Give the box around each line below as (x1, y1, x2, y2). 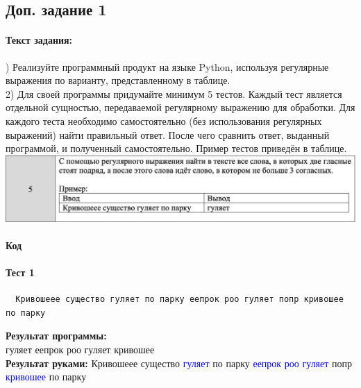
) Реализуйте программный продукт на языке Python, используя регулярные (6, 59, 329, 74)
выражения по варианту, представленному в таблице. (6, 73, 230, 87)
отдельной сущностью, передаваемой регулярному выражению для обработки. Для (6, 100, 355, 115)
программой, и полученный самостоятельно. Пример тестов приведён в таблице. (6, 141, 347, 155)
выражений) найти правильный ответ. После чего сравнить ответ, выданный (6, 127, 330, 142)
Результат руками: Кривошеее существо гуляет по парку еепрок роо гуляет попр (6, 355, 353, 370)
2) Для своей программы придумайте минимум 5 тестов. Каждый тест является (6, 86, 342, 101)
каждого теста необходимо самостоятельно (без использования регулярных (6, 113, 322, 128)
